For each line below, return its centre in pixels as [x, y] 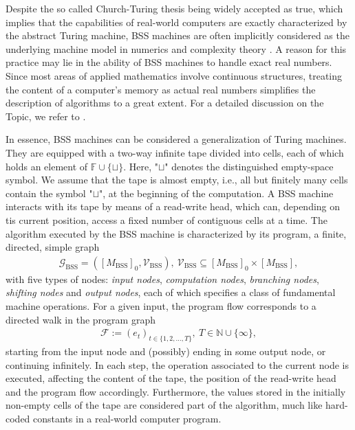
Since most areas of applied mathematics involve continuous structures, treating [174, 75]
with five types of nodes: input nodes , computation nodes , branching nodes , [162, 279]
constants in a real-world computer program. [127, 418]
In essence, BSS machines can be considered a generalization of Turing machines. [176, 139]
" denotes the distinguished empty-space [249, 166]
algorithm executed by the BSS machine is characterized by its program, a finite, [176, 233]
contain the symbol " [49, 193]
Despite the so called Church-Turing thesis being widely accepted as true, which [174, 8]
